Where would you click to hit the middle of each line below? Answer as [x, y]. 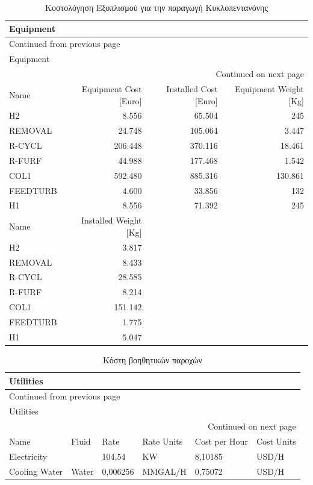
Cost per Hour [221, 441]
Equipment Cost [112, 88]
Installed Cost [192, 88]
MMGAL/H [164, 471]
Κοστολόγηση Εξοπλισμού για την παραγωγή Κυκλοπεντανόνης [156, 7]
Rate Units [163, 441]
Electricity [28, 456]
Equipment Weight [269, 88]
